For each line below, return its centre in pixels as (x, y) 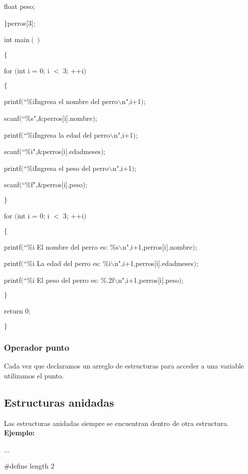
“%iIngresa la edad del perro (67, 134)
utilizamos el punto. (34, 375)
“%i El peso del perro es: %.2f (69, 280)
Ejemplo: (20, 433)
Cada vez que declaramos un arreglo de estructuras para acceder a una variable (124, 366)
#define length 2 (29, 466)
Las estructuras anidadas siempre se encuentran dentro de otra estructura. (117, 423)
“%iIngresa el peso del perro (66, 168)
